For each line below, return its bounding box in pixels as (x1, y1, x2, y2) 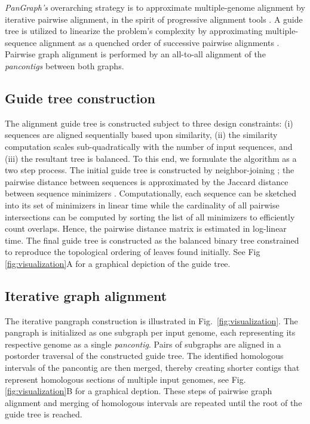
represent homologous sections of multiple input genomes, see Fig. (5, 373, 246, 385)
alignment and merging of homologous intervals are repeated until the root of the (5, 396, 302, 408)
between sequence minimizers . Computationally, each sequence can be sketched (5, 187, 296, 199)
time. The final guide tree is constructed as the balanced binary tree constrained (5, 233, 299, 246)
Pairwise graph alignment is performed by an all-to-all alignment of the (5, 48, 266, 60)
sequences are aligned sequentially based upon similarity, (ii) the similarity (5, 128, 278, 141)
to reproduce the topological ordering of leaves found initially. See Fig (5, 245, 260, 258)
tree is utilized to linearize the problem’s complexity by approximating (5, 24, 263, 37)
